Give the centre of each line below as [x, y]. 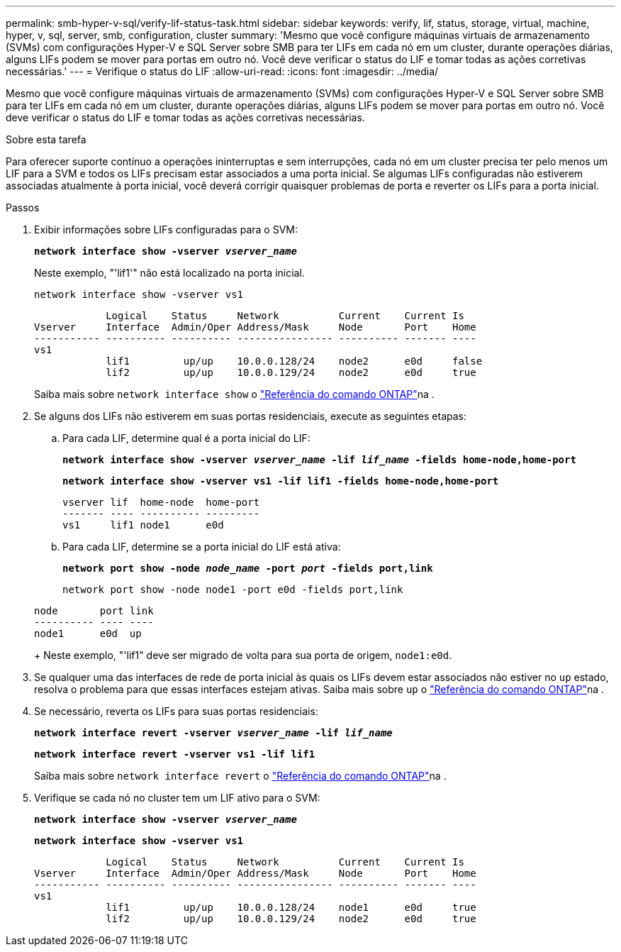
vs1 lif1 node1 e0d [143, 525]
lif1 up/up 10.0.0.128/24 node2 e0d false [294, 361]
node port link [94, 611]
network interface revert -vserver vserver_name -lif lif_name [213, 733]
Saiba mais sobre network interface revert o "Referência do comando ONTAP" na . [240, 776]
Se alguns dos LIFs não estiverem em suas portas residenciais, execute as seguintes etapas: [251, 416]
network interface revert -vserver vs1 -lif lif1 [175, 754]
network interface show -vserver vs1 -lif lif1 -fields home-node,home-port [281, 481]
